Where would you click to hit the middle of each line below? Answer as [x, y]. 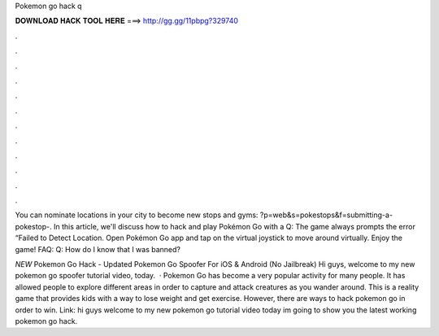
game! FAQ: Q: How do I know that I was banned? [98, 249]
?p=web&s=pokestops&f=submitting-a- [326, 215]
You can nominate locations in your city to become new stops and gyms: [137, 215]
